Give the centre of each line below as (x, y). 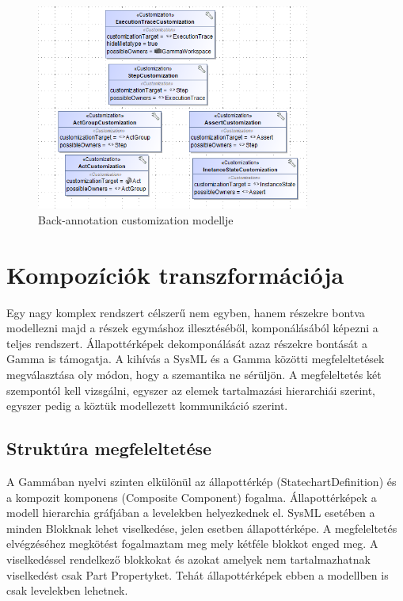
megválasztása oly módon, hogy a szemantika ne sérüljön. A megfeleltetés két (194, 374)
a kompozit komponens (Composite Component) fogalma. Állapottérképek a (192, 497)
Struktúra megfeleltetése (109, 448)
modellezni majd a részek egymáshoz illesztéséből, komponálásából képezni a (192, 328)
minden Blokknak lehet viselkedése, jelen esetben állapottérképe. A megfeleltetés (202, 528)
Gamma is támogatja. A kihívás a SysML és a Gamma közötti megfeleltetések (196, 359)
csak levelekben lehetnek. (67, 590)
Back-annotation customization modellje (136, 219)
